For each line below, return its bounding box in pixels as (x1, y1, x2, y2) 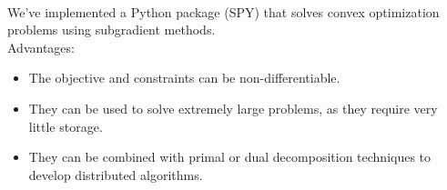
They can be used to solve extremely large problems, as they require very (28, 98, 438, 117)
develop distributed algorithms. (28, 165, 203, 184)
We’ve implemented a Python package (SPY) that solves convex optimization (7, 2, 440, 21)
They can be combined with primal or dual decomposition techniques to (28, 147, 432, 166)
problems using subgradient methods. (7, 20, 216, 39)
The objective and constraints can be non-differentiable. (28, 68, 340, 87)
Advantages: (7, 37, 75, 56)
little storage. (28, 116, 103, 135)
